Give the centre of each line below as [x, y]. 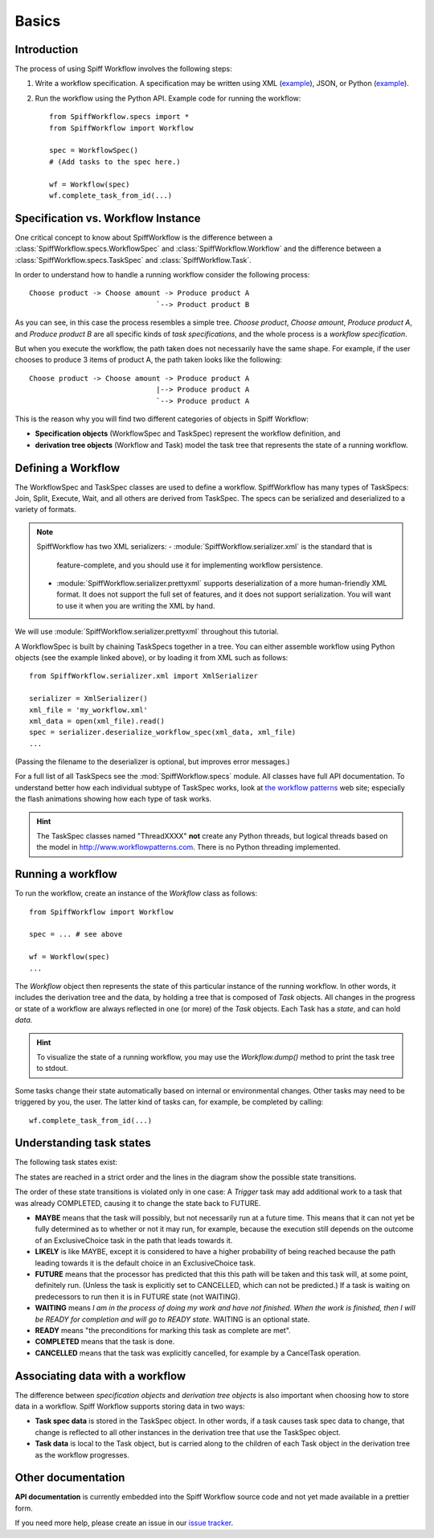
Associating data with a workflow [100, 1376]
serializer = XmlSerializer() [89, 699]
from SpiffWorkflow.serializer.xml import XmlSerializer [144, 676]
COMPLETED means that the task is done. [105, 1342]
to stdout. [52, 1068]
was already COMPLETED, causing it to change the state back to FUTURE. [138, 1203]
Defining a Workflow [68, 468]
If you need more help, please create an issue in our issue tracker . [124, 1523]
